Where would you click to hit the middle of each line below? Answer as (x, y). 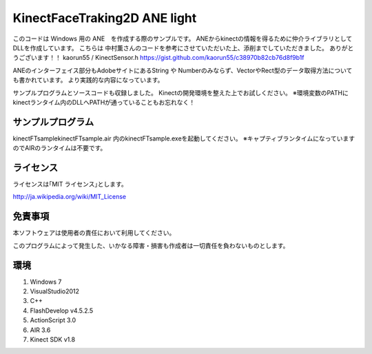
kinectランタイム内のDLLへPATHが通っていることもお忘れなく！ (104, 102)
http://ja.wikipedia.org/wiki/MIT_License (70, 197)
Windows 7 (46, 282)
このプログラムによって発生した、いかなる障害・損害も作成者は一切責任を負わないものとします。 (151, 245)
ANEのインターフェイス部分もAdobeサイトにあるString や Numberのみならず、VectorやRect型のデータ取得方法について (183, 70)
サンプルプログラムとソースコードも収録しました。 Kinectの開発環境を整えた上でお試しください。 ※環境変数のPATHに (181, 92)
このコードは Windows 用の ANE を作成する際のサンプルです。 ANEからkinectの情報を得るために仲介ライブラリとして (183, 39)
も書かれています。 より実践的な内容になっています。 (88, 80)
